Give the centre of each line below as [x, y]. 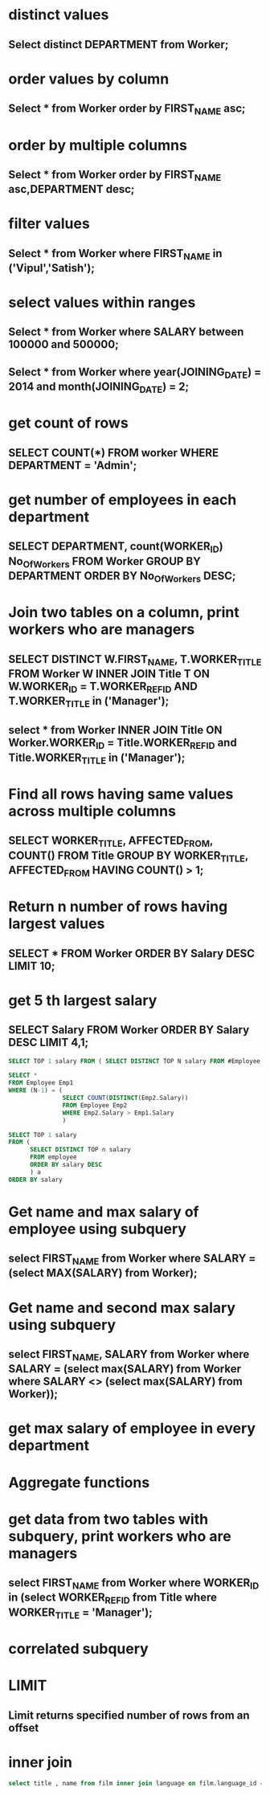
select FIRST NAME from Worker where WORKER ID [134, 1584]
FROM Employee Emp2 [95, 1105]
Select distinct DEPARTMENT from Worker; [119, 45]
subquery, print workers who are [120, 1536]
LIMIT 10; [32, 966]
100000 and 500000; [63, 344]
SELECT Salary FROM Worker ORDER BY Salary [129, 1030]
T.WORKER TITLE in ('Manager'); [89, 702]
